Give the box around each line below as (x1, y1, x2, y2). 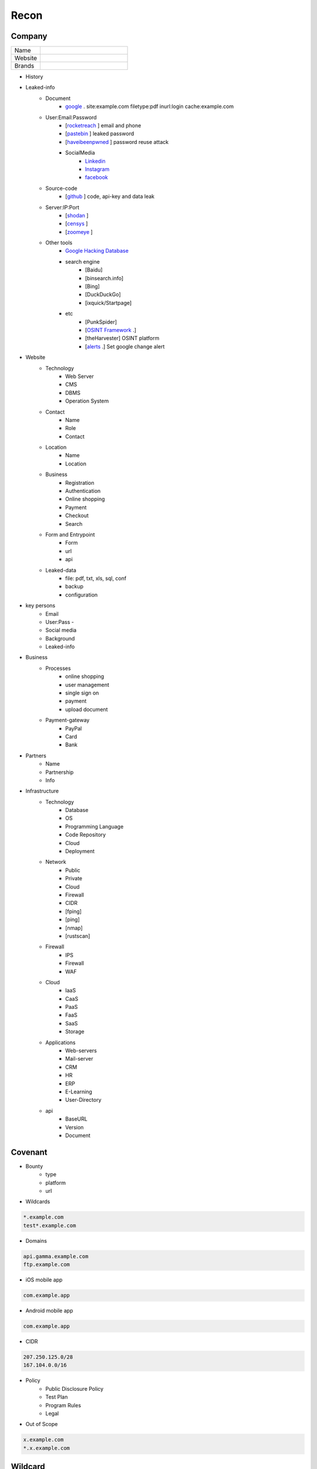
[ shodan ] (65, 212, 89, 219)
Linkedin (85, 157, 106, 165)
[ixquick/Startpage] (85, 299, 132, 306)
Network (45, 858, 67, 866)
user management (65, 681, 110, 688)
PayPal (65, 725, 82, 732)
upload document (65, 706, 108, 713)
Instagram (85, 165, 110, 173)
